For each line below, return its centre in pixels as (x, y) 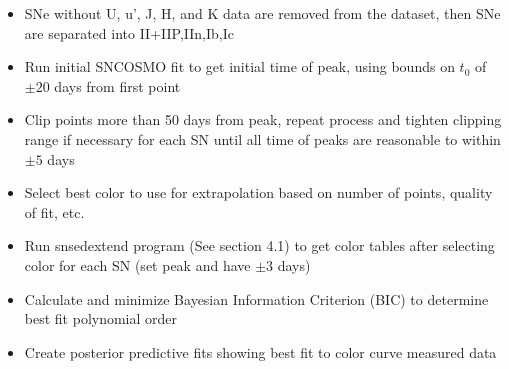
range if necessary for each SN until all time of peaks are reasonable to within (262, 138)
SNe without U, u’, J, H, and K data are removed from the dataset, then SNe (262, 13)
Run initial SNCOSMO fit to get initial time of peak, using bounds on (239, 66)
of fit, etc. (54, 211)
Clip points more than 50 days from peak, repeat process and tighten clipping (263, 119)
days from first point (117, 85)
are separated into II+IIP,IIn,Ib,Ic (129, 32)
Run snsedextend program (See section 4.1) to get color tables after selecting (259, 245)
